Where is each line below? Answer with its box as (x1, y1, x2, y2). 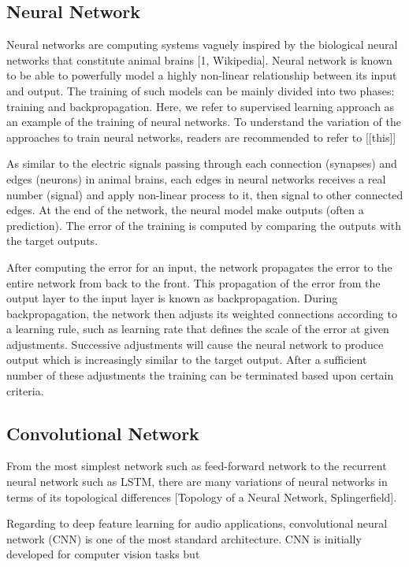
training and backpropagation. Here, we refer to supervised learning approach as (6, 98, 395, 114)
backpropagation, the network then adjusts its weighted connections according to (6, 305, 397, 321)
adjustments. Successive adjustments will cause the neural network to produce (6, 335, 384, 352)
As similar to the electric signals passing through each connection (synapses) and (6, 155, 397, 172)
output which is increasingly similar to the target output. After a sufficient (6, 351, 367, 368)
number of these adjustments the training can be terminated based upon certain (6, 367, 394, 384)
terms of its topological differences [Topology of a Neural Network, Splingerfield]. (6, 488, 397, 505)
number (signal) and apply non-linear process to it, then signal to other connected (6, 186, 403, 202)
